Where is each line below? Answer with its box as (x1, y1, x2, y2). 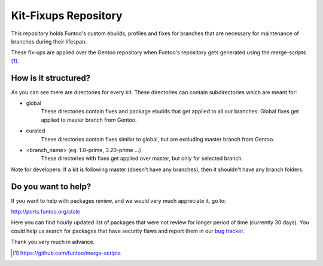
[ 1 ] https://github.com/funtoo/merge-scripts (13, 249, 121, 256)
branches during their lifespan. (11, 38, 87, 45)
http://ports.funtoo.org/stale (11, 208, 80, 215)
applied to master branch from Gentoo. (41, 116, 137, 123)
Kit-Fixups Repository (11, 9, 123, 22)
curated (26, 127, 45, 134)
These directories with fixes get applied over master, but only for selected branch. (41, 155, 243, 162)
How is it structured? (11, 73, 91, 83)
